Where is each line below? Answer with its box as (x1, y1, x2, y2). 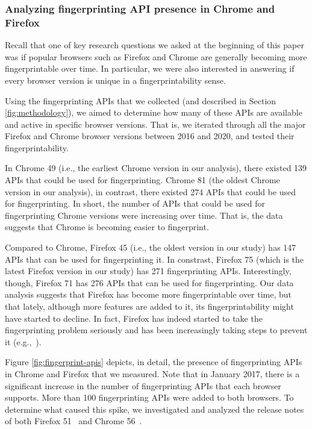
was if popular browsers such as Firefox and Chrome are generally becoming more (5, 50, 307, 63)
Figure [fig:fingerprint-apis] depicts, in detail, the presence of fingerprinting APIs (5, 355, 302, 368)
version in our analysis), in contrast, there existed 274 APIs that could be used (5, 185, 296, 198)
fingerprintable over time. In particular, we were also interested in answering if (5, 62, 295, 75)
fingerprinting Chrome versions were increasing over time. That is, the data (5, 208, 283, 221)
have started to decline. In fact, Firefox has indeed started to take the (5, 312, 263, 324)
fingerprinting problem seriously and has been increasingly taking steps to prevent (5, 324, 308, 336)
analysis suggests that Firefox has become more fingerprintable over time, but (5, 288, 292, 301)
